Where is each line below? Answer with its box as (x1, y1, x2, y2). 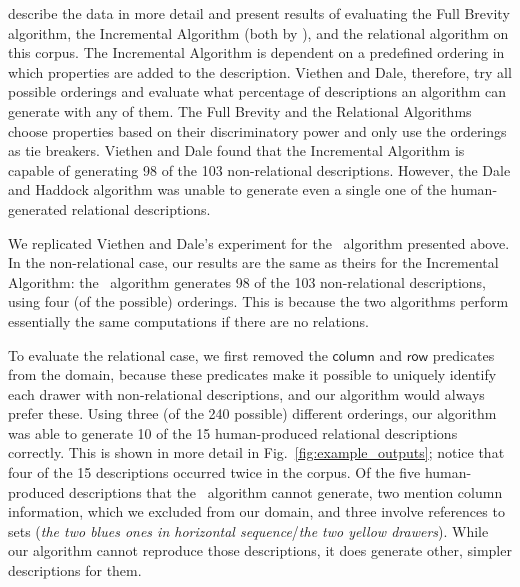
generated (8, 198, 68, 219)
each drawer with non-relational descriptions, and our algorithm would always (8, 383, 485, 404)
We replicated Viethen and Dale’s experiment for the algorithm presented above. (8, 232, 510, 253)
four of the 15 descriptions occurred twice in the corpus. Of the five (8, 462, 421, 483)
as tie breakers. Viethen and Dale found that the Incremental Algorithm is (8, 140, 465, 161)
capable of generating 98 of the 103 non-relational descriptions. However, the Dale (8, 159, 511, 180)
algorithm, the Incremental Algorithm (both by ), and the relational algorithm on (8, 22, 509, 43)
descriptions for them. (8, 560, 142, 581)
